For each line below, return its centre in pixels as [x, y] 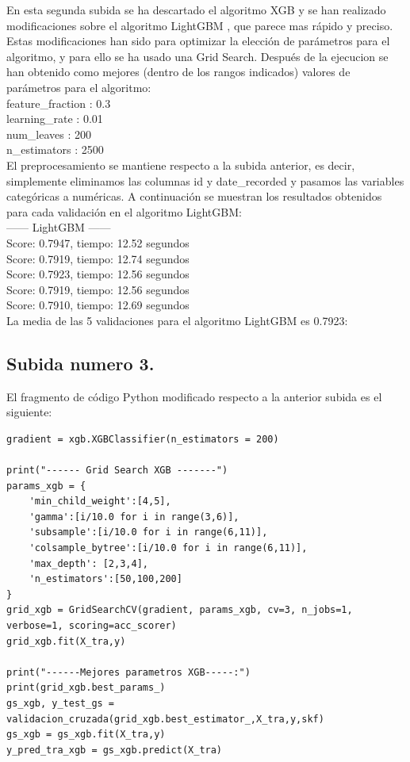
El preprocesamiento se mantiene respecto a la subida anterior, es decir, [181, 165]
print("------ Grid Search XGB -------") [117, 471]
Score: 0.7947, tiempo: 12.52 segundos [98, 242]
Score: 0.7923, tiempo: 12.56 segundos [98, 274]
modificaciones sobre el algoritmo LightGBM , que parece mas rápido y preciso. [200, 25]
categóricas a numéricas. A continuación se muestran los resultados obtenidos [194, 196]
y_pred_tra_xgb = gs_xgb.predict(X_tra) [115, 750]
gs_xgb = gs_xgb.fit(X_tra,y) [86, 735]
